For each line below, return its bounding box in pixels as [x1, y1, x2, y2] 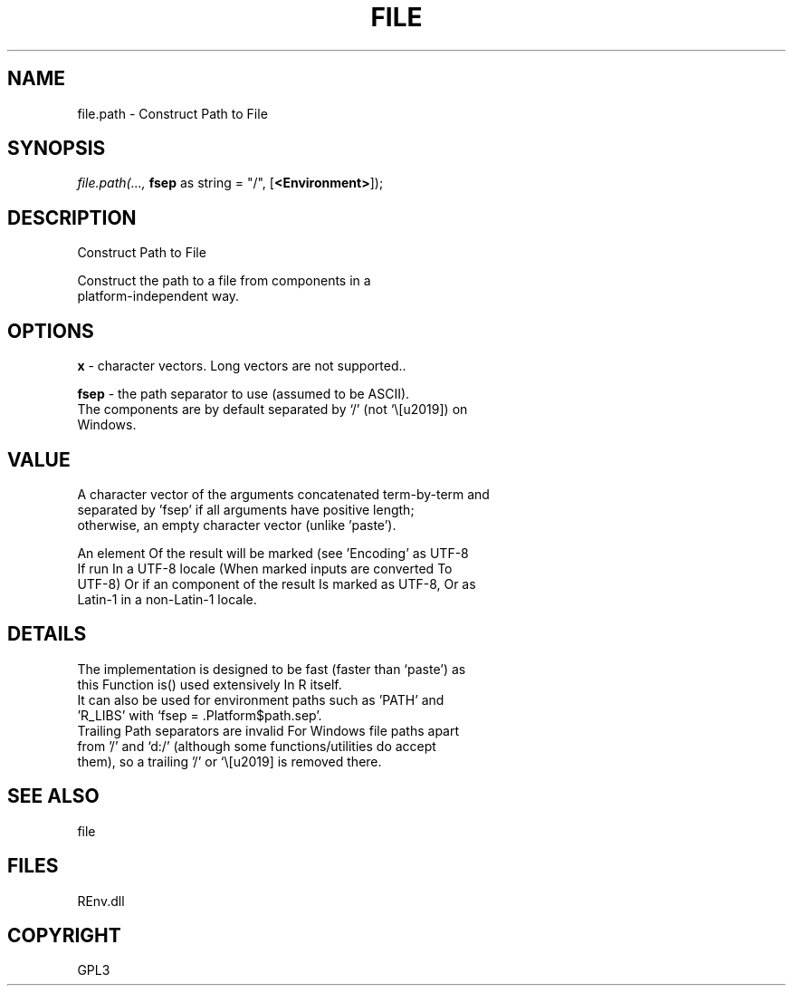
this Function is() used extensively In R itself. [77, 676, 342, 692]
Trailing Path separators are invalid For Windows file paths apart [77, 722, 460, 738]
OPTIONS [7, 319, 94, 342]
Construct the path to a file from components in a [77, 273, 371, 289]
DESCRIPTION [7, 206, 137, 229]
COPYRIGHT [7, 923, 121, 947]
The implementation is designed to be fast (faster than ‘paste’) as [77, 660, 466, 677]
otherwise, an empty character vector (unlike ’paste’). [77, 516, 396, 533]
